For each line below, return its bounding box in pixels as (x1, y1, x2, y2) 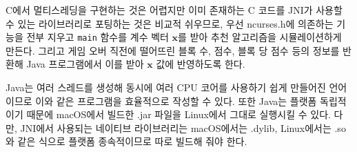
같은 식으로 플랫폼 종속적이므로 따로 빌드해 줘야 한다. (17, 134, 247, 149)
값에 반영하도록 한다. (156, 57, 245, 71)
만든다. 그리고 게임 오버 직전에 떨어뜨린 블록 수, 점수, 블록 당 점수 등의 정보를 (6, 43, 340, 57)
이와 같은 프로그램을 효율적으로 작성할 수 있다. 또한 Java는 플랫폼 (35, 93, 317, 108)
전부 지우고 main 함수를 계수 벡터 (26, 30, 169, 44)
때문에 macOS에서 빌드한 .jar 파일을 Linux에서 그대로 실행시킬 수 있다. (26, 107, 331, 122)
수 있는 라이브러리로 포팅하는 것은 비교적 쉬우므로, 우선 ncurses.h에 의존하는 (6, 16, 334, 30)
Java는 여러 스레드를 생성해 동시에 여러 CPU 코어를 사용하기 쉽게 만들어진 (6, 80, 326, 95)
